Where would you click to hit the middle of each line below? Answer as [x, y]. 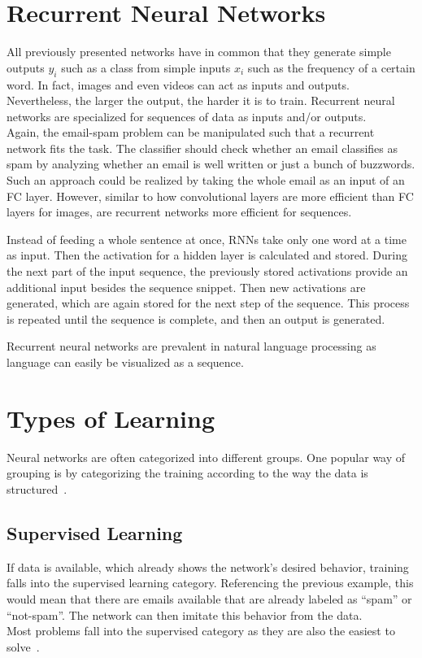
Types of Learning [111, 418]
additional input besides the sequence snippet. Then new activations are [186, 287]
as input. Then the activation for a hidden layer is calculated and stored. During [207, 255]
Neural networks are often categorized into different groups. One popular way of [206, 457]
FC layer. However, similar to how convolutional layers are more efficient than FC [210, 196]
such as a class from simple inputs [146, 67]
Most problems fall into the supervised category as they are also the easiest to [201, 631]
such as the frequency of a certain [331, 67]
